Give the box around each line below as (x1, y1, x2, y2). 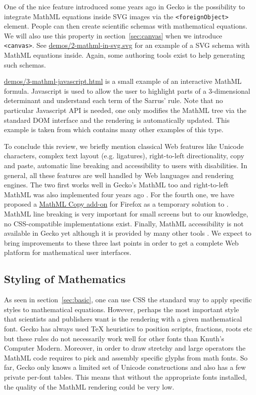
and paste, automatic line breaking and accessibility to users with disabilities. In (4, 160, 248, 171)
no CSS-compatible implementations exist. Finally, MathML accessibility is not (4, 218, 244, 228)
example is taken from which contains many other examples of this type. (4, 124, 224, 135)
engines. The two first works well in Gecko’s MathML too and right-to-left (4, 180, 229, 190)
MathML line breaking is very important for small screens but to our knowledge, (4, 209, 249, 218)
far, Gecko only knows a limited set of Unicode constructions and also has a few (4, 362, 246, 372)
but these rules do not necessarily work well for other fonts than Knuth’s (4, 333, 224, 343)
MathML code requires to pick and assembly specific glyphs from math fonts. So (4, 352, 248, 362)
